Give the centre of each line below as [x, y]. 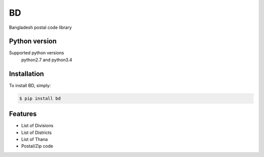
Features [23, 114]
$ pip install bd [40, 98]
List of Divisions [37, 126]
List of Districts [36, 133]
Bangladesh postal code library [40, 27]
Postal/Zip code [37, 146]
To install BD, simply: [30, 85]
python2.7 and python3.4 [47, 60]
